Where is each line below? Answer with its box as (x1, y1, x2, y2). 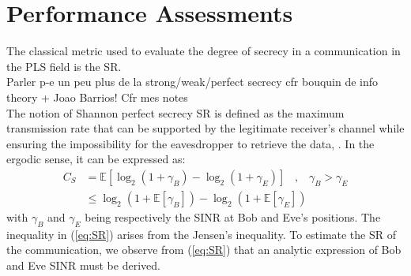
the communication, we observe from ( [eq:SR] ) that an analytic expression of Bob (6, 241, 402, 258)
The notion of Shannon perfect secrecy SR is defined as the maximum (6, 104, 345, 121)
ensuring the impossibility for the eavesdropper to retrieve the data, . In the (6, 135, 375, 151)
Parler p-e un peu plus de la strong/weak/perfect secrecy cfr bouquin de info (6, 73, 379, 90)
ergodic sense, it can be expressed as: (6, 151, 186, 167)
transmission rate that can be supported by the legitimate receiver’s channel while (6, 120, 405, 136)
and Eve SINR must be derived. (6, 256, 160, 273)
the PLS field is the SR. (6, 58, 122, 74)
